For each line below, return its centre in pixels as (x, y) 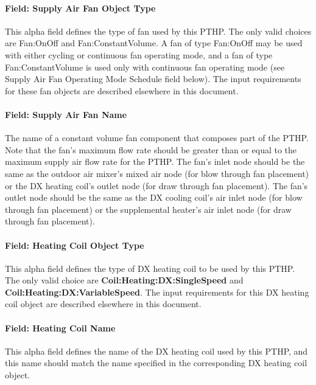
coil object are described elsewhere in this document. (103, 304)
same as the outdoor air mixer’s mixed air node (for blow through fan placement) (157, 173)
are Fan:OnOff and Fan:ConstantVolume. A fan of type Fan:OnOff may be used (154, 43)
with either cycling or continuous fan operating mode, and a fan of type (139, 54)
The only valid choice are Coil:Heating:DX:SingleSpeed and (124, 280)
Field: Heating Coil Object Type (75, 245)
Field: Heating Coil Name (60, 328)
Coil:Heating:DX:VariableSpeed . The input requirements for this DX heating (157, 292)
